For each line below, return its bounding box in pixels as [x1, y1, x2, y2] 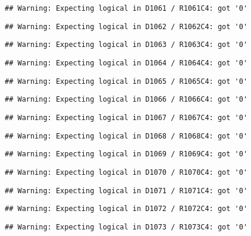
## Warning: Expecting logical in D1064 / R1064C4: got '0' [5, 58, 248, 67]
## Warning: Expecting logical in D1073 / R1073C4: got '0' [5, 222, 248, 231]
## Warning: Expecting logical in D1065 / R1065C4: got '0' [5, 77, 248, 86]
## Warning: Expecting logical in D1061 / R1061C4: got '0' [5, 4, 248, 12]
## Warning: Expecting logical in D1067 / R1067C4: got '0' [5, 113, 248, 122]
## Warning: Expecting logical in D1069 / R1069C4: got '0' [5, 150, 248, 159]
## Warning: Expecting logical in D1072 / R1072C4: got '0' [5, 204, 248, 213]
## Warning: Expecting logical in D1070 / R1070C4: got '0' [5, 168, 248, 177]
